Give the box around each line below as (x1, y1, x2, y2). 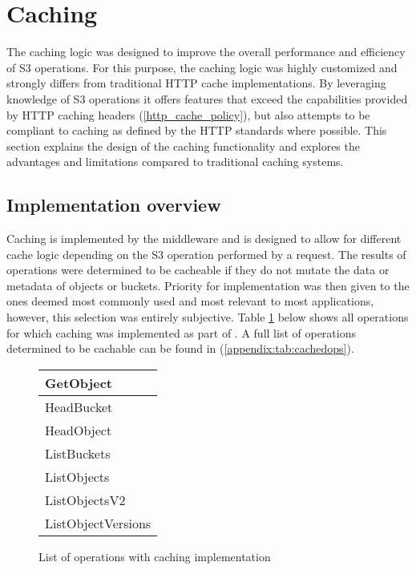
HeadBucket (45, 397, 113, 416)
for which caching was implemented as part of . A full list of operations (6, 324, 356, 341)
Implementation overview (6, 192, 221, 217)
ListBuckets (45, 443, 111, 463)
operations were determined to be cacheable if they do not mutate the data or (6, 261, 390, 278)
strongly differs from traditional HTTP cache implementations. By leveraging (6, 75, 386, 91)
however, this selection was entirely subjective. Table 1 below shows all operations (6, 309, 409, 325)
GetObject (45, 373, 112, 392)
